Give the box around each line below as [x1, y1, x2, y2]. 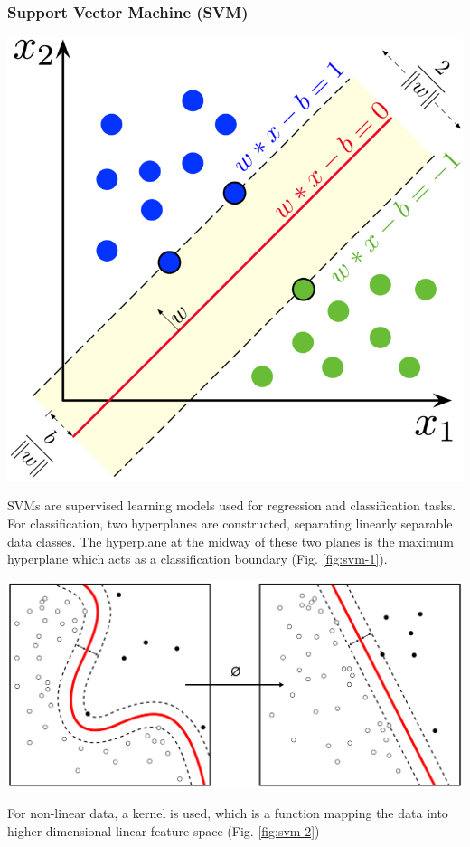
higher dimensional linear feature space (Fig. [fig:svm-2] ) [7, 821, 320, 840]
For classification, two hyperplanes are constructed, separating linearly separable [7, 513, 453, 532]
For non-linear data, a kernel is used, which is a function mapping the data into [7, 804, 448, 823]
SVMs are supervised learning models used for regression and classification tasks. [7, 496, 456, 515]
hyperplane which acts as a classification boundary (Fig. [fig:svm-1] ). [7, 549, 388, 568]
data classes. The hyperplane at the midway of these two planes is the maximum [7, 531, 454, 550]
